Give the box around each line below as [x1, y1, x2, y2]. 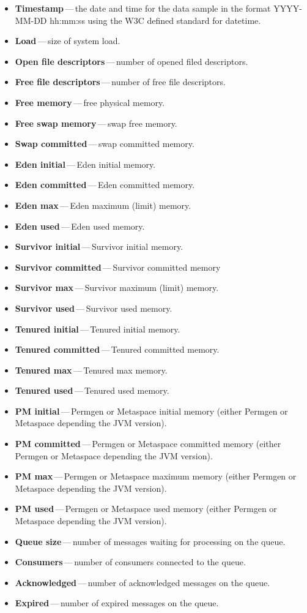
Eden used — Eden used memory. [15, 219, 145, 232]
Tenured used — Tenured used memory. [15, 384, 169, 397]
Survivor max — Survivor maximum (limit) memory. [15, 281, 219, 294]
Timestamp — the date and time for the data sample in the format [15, 2, 271, 14]
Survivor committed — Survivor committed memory [15, 260, 221, 273]
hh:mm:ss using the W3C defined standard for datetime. [50, 13, 261, 26]
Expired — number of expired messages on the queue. [15, 596, 219, 609]
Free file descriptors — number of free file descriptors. [15, 75, 226, 88]
